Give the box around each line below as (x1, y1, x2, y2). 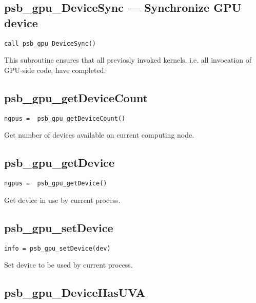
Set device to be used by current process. (4, 259, 133, 270)
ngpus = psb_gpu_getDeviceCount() (4, 115, 126, 122)
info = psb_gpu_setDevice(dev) (4, 244, 111, 252)
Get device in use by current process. (4, 194, 121, 205)
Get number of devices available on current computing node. (4, 129, 194, 140)
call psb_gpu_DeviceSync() (4, 40, 96, 47)
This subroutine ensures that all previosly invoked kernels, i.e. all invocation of (4, 54, 252, 65)
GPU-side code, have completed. (4, 64, 106, 75)
